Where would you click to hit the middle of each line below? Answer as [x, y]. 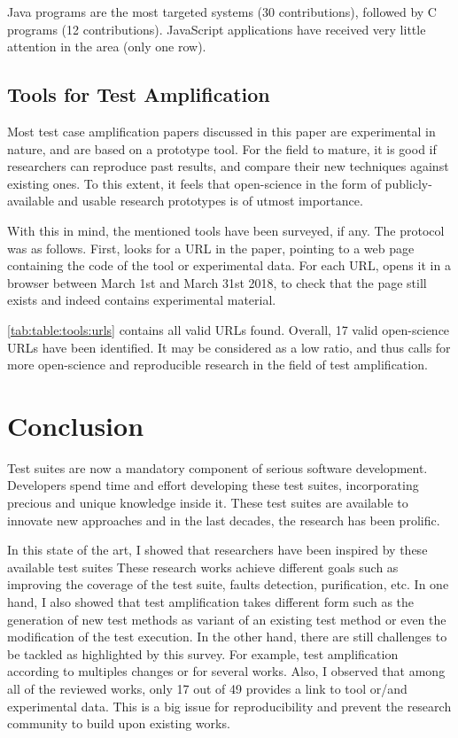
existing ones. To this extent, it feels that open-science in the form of [194, 183]
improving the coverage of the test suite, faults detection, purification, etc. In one [228, 584]
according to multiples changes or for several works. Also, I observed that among [226, 671]
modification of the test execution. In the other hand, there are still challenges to [227, 637]
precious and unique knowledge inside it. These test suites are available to [208, 503]
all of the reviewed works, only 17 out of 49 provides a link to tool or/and [207, 688]
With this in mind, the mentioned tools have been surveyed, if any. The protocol [226, 230]
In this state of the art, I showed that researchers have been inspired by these [217, 550]
